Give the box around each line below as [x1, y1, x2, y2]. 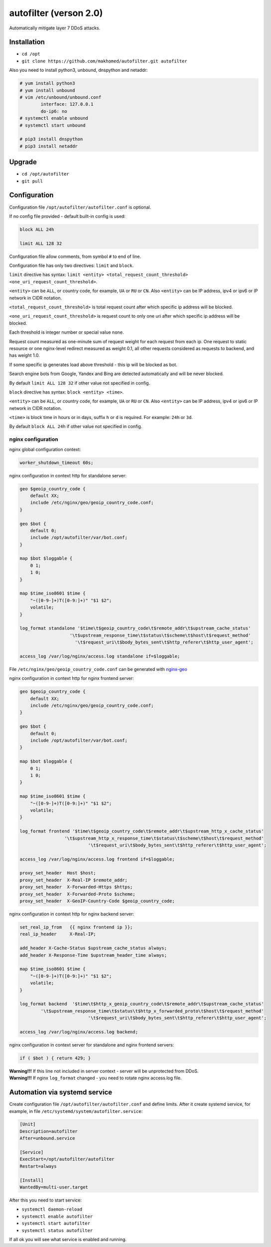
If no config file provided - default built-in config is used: [9, 213, 126, 219]
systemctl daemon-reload [21, 1207, 82, 1212]
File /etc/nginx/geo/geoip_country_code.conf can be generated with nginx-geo [9, 666, 187, 672]
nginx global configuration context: [9, 446, 81, 452]
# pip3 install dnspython [19, 136, 83, 142]
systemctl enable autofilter [21, 1214, 93, 1219]
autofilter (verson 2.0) [9, 7, 103, 18]
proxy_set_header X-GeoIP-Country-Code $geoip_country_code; [19, 898, 175, 904]
